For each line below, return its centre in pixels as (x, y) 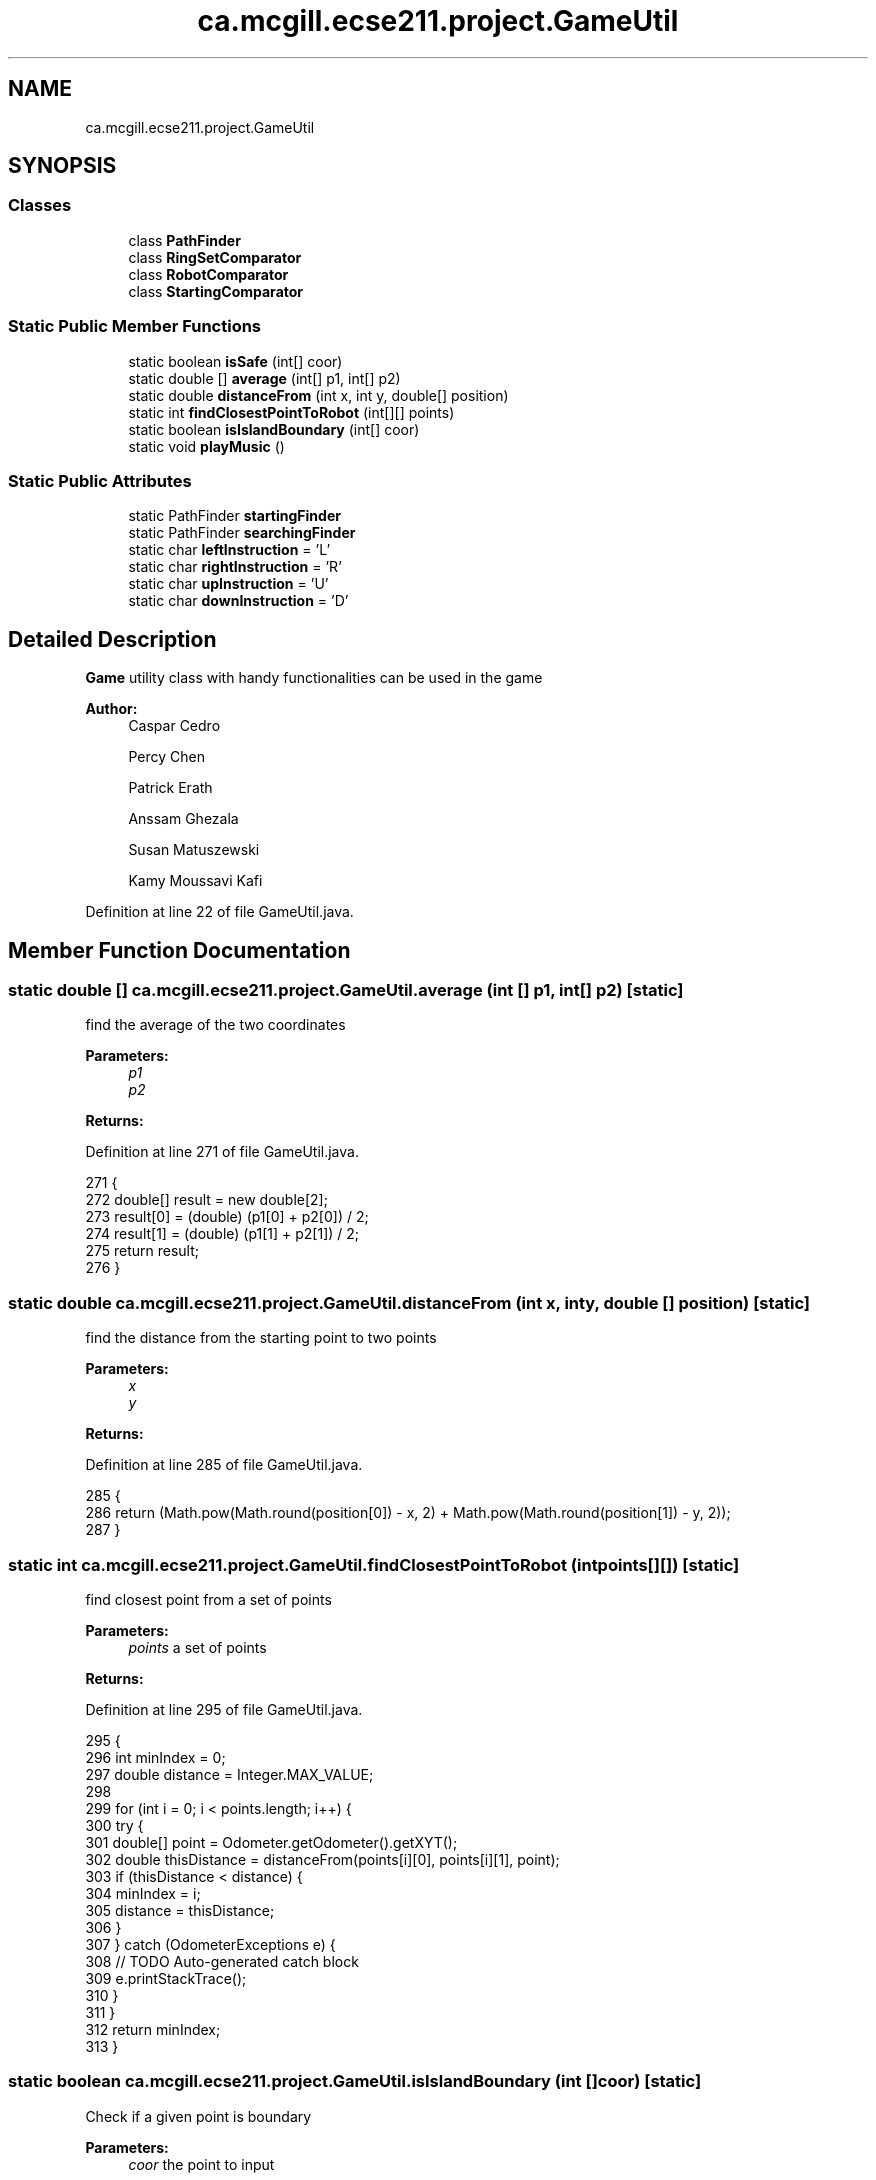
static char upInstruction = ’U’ (228, 584)
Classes (40, 205)
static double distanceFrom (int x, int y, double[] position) (318, 395)
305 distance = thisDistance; (180, 1910)
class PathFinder (184, 240)
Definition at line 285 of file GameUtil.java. (224, 1465)
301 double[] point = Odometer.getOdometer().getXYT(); (271, 1842)
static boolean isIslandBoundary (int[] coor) (274, 429)
